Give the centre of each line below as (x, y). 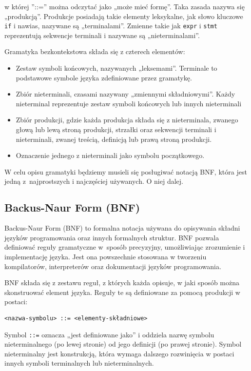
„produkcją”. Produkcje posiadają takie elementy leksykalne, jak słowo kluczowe (124, 16)
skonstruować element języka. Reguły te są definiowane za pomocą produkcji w (122, 292)
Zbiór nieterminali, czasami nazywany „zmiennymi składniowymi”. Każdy (125, 94)
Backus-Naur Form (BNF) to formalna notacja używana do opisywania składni (122, 228)
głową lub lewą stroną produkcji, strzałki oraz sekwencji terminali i (116, 129)
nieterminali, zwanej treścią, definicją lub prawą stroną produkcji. (114, 139)
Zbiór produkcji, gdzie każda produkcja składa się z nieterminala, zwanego (127, 120)
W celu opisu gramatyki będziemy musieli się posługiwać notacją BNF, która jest (126, 171)
